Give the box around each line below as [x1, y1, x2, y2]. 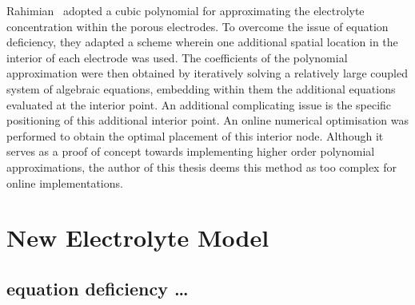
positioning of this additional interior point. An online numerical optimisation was [6, 112, 409, 129]
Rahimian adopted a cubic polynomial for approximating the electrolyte [6, 2, 365, 18]
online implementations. [6, 174, 123, 191]
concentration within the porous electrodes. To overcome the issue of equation [6, 18, 389, 34]
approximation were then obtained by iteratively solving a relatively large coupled [6, 65, 408, 81]
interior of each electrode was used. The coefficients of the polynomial [6, 49, 348, 65]
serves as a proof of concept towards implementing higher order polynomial [6, 143, 375, 160]
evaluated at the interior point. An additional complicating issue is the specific [6, 96, 392, 113]
